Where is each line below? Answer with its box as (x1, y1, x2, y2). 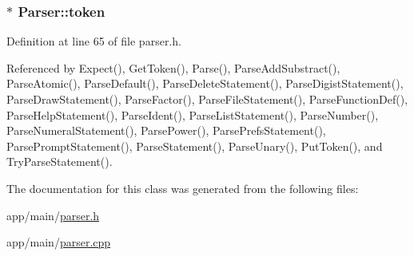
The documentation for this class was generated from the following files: (6, 179, 359, 196)
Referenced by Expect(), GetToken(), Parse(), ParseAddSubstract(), (6, 59, 340, 76)
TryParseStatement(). (6, 153, 113, 170)
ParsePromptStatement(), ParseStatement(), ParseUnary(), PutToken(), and (6, 137, 383, 154)
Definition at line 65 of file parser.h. (6, 33, 181, 49)
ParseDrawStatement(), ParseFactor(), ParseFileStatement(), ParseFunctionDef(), (6, 91, 408, 107)
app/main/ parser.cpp (6, 234, 111, 250)
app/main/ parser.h (6, 207, 100, 223)
